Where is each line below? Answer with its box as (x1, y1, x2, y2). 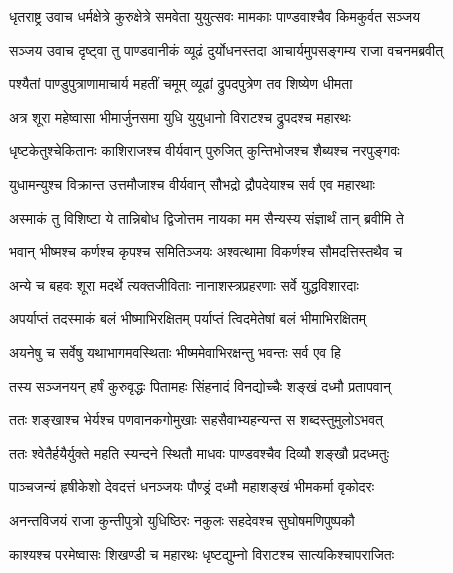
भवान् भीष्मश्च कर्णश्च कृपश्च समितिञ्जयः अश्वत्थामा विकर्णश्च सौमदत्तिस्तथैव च (9, 241, 403, 262)
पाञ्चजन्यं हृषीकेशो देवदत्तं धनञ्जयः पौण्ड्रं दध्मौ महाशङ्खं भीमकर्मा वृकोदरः (9, 476, 375, 497)
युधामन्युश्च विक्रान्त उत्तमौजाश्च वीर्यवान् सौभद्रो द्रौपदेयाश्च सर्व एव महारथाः (9, 173, 375, 194)
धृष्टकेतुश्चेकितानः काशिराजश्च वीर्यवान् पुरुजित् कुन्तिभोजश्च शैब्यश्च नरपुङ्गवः (9, 140, 400, 161)
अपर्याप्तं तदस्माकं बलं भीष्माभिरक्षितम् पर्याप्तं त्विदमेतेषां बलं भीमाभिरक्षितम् (9, 308, 367, 329)
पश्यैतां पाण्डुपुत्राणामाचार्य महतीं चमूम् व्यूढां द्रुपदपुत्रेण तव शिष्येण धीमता (9, 73, 353, 94)
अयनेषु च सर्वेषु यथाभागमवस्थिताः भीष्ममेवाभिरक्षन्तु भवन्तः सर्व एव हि (9, 341, 341, 362)
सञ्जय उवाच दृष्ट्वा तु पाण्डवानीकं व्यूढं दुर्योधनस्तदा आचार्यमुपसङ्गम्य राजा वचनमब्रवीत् (9, 39, 444, 60)
